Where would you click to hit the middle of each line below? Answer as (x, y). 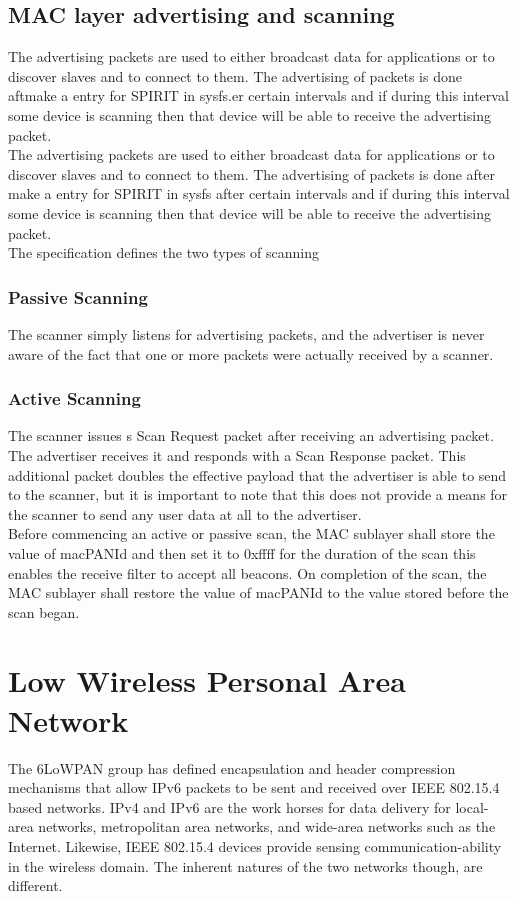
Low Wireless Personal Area (207, 680)
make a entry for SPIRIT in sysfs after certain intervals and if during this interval (259, 193)
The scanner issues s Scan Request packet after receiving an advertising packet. (251, 435)
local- (472, 806)
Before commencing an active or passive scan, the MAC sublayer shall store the (251, 533)
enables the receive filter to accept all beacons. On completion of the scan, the (247, 572)
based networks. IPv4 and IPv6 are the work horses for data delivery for (229, 806)
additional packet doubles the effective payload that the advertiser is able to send (257, 474)
